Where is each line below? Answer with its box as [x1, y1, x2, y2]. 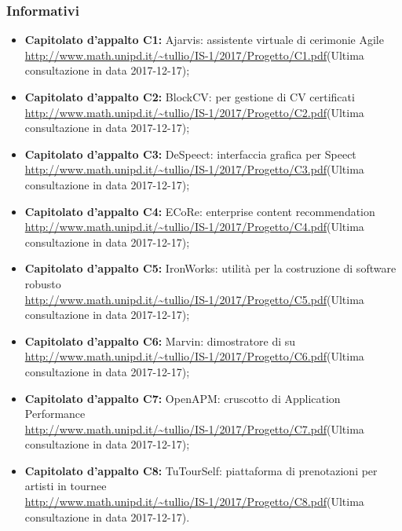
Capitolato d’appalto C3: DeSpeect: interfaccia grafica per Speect [24, 145, 356, 162]
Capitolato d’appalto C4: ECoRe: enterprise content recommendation [24, 203, 375, 219]
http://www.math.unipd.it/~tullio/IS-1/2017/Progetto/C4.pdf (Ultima [24, 218, 364, 235]
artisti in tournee [24, 478, 107, 494]
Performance [24, 405, 86, 422]
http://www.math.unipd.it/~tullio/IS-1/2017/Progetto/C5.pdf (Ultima [24, 291, 364, 307]
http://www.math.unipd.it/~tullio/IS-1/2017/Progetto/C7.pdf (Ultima [24, 420, 364, 437]
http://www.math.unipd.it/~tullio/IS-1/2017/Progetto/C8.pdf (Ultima [24, 493, 364, 510]
